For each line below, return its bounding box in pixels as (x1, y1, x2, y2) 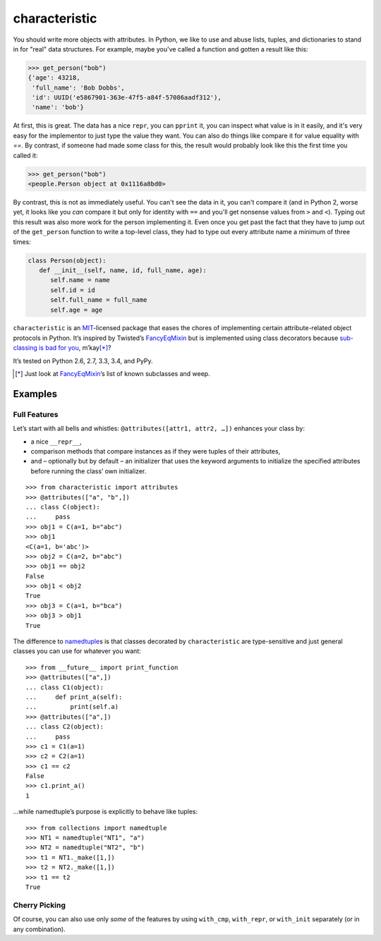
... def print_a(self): (25, 693, 123, 701)
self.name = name (50, 276, 111, 284)
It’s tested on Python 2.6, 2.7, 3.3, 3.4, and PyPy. (13, 356, 153, 365)
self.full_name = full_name (50, 296, 147, 304)
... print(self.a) (25, 703, 119, 711)
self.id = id (50, 286, 95, 294)
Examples (13, 388, 58, 400)
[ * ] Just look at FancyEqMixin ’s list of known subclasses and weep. (15, 370, 211, 378)
